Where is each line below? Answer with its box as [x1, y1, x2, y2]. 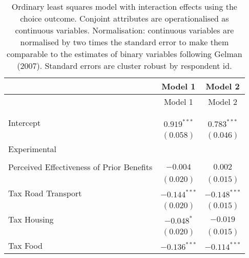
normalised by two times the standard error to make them [20, 36, 229, 48]
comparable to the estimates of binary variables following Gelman [7, 48, 242, 60]
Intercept [8, 117, 41, 128]
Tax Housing [8, 213, 54, 225]
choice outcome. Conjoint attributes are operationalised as [20, 12, 229, 24]
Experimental [8, 143, 57, 155]
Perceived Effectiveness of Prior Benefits [8, 161, 153, 173]
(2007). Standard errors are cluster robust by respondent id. [17, 60, 232, 71]
